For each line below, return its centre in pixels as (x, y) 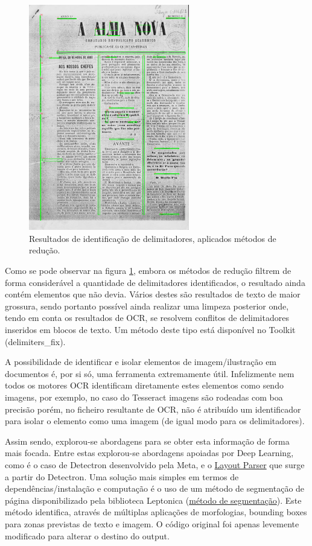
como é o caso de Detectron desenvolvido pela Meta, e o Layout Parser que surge (155, 464)
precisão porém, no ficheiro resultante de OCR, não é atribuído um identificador (153, 409)
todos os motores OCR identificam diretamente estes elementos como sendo (144, 385)
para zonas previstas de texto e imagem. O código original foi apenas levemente (152, 523)
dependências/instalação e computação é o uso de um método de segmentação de (155, 488)
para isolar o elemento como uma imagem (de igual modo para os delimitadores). (155, 421)
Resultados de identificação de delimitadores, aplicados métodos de (153, 238)
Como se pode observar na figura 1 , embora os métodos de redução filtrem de (148, 271)
